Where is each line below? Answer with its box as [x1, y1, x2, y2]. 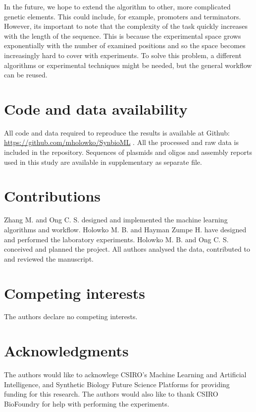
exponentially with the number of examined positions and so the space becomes [4, 40, 246, 51]
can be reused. [4, 69, 48, 80]
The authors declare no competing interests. [4, 311, 138, 322]
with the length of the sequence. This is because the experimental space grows [4, 30, 241, 41]
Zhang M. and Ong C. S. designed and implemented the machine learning [4, 214, 228, 225]
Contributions [4, 186, 101, 206]
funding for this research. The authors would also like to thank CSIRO [4, 389, 218, 399]
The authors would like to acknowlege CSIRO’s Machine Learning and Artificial [4, 369, 247, 380]
